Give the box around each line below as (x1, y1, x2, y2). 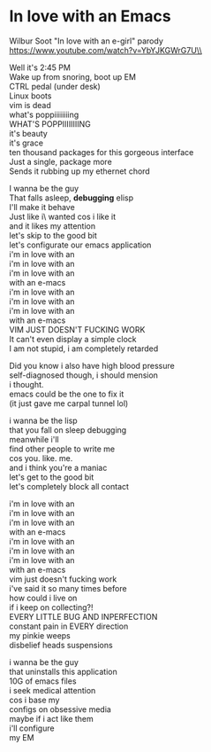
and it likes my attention (9, 220, 96, 231)
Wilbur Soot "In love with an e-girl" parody (9, 35, 163, 46)
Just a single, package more (9, 156, 112, 167)
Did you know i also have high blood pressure (9, 360, 175, 371)
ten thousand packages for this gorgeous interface (9, 146, 194, 157)
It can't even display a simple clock (9, 333, 137, 344)
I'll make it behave (9, 201, 75, 212)
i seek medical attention (9, 685, 96, 695)
